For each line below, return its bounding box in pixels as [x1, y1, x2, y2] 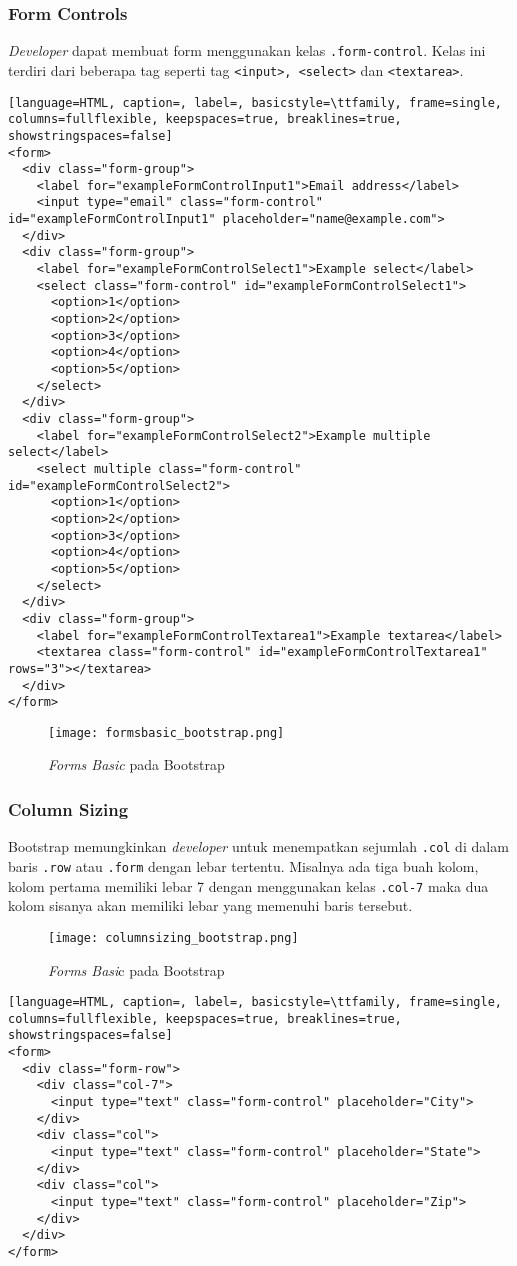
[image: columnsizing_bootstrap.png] [48, 930, 299, 945]
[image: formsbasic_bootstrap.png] [48, 725, 285, 740]
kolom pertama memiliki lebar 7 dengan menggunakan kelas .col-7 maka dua [8, 875, 489, 896]
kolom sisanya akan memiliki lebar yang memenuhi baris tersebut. [8, 895, 413, 916]
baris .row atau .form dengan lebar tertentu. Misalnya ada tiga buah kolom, [8, 855, 479, 876]
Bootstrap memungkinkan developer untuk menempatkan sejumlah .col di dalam [8, 836, 509, 857]
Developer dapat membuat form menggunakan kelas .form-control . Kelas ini [8, 40, 486, 61]
